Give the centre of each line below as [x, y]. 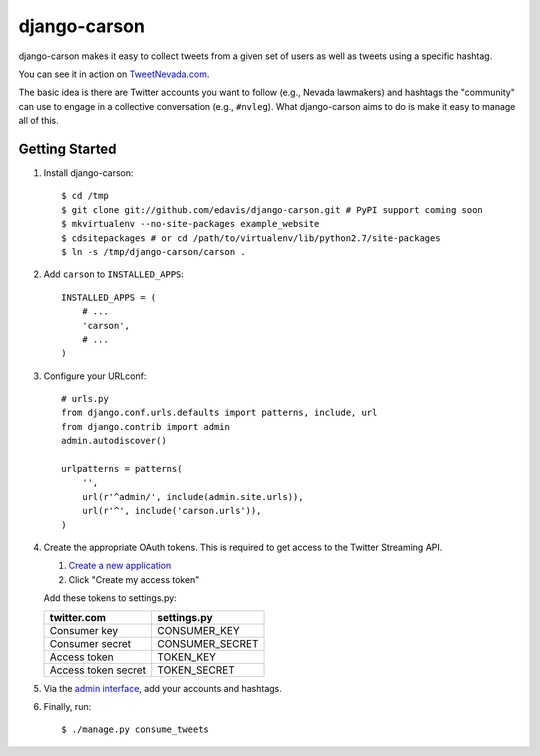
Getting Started [67, 148]
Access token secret [98, 670]
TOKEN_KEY [186, 657]
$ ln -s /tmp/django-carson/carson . [154, 251]
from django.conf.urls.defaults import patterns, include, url [219, 413]
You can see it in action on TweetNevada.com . [114, 74]
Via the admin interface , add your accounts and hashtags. [162, 688]
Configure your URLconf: [95, 376]
